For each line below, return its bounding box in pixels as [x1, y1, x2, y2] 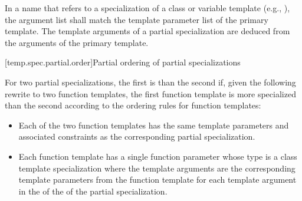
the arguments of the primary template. [5, 36, 149, 48]
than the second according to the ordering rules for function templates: [5, 99, 261, 111]
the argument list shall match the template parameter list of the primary [5, 13, 268, 25]
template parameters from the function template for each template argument [18, 173, 297, 186]
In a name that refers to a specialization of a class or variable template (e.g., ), [5, 2, 290, 14]
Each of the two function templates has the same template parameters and [18, 118, 289, 131]
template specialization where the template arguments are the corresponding [18, 162, 296, 174]
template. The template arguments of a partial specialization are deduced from [5, 25, 290, 37]
